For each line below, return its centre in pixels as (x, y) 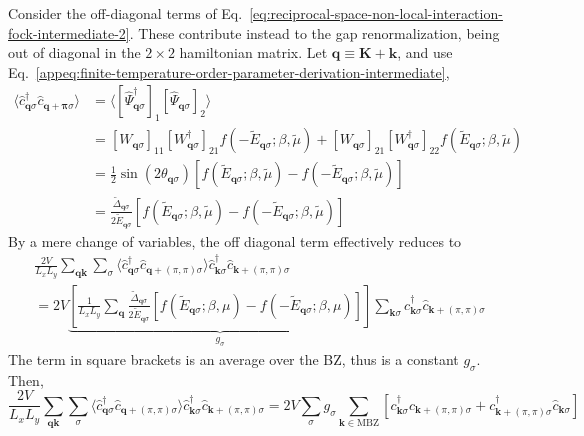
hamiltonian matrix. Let (253, 52)
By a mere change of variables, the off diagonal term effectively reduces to (235, 240)
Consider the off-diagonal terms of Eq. (125, 13)
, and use (425, 52)
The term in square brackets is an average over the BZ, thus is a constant (233, 358)
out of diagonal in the (74, 52)
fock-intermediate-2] (69, 32)
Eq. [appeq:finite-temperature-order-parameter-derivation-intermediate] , (229, 71)
